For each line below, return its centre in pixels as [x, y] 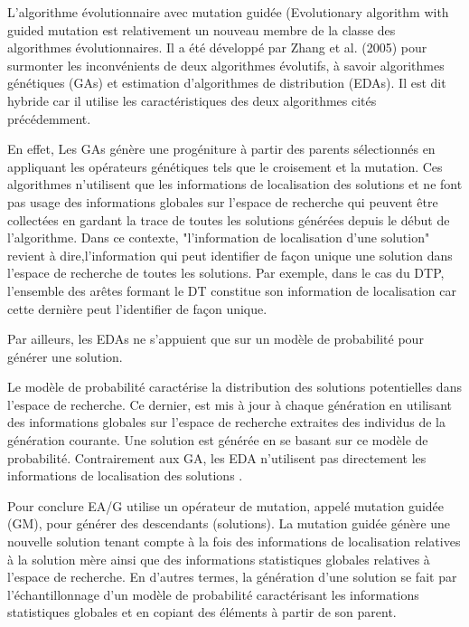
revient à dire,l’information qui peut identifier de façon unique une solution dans [230, 255]
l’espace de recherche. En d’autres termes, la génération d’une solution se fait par [232, 577]
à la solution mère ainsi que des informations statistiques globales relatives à [219, 559]
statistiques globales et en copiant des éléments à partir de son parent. [202, 612]
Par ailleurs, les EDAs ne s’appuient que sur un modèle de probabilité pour [216, 339]
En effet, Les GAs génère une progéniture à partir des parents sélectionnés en [221, 149]
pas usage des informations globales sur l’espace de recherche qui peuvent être [223, 201]
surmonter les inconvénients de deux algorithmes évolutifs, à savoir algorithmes [226, 65]
